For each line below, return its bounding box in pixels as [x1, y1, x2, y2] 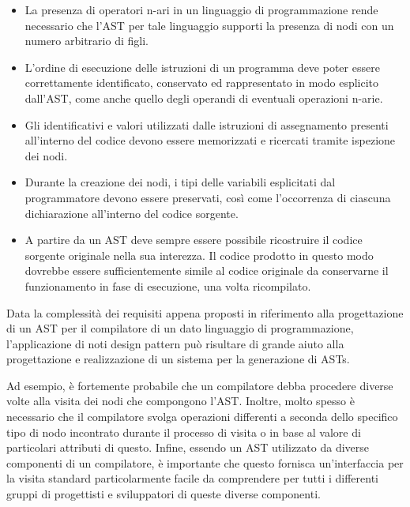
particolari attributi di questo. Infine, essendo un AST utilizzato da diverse [6, 439, 370, 456]
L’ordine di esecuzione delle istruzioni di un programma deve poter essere [24, 58, 380, 75]
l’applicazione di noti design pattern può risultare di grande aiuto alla [6, 335, 344, 351]
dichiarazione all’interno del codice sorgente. [24, 205, 239, 221]
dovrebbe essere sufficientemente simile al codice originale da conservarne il [24, 262, 389, 279]
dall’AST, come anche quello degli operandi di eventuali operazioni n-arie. [24, 89, 383, 106]
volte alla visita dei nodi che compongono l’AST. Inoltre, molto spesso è [6, 392, 355, 409]
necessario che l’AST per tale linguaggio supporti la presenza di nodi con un [24, 17, 394, 33]
